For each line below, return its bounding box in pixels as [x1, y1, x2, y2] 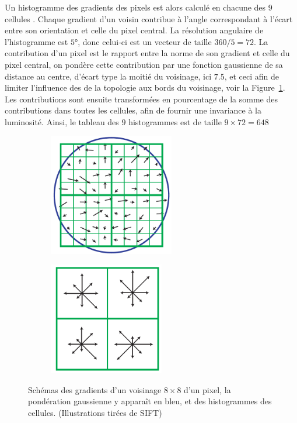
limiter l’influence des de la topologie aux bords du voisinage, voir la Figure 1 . [5, 81, 285, 94]
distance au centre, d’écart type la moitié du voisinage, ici [5, 70, 212, 82]
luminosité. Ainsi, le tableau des [5, 115, 119, 128]
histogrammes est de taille [128, 115, 222, 128]
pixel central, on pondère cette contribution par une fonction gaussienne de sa [5, 58, 283, 70]
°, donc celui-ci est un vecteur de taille [74, 35, 212, 47]
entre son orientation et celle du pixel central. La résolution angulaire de [5, 24, 264, 36]
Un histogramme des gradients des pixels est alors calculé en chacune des [5, 1, 266, 13]
